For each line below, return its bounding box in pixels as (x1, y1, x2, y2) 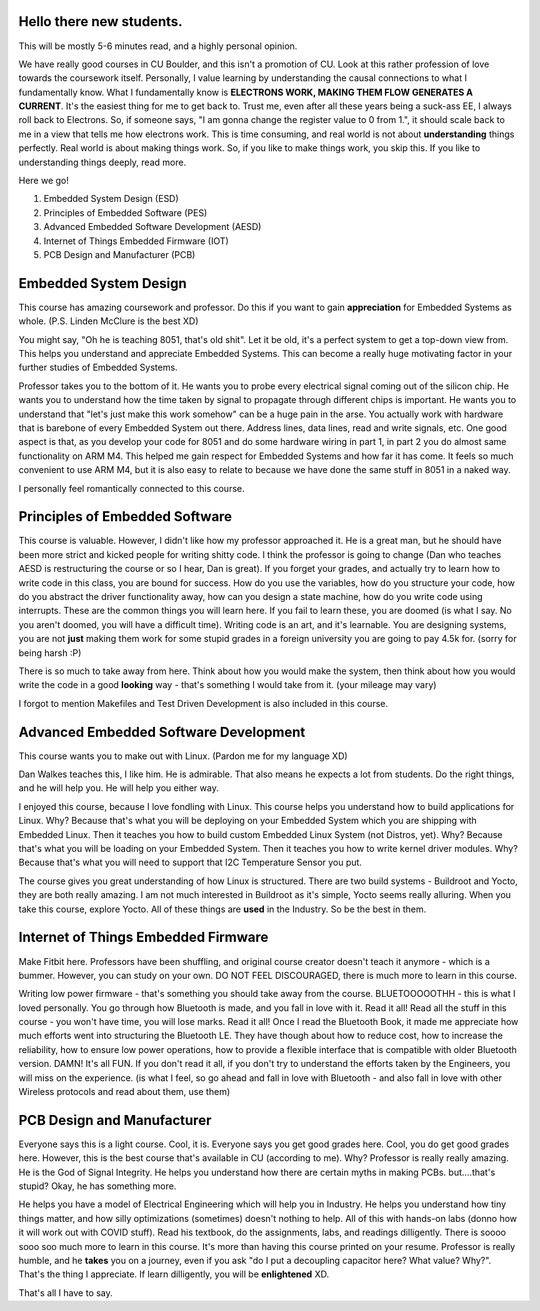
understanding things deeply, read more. (18, 156, 187, 168)
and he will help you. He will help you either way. (18, 782, 219, 794)
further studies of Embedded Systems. (18, 361, 179, 374)
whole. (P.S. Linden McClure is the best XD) (18, 315, 199, 327)
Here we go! (18, 175, 70, 187)
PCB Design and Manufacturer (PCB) (43, 248, 196, 260)
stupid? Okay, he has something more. (18, 1180, 177, 1192)
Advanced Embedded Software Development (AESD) (43, 221, 262, 233)
